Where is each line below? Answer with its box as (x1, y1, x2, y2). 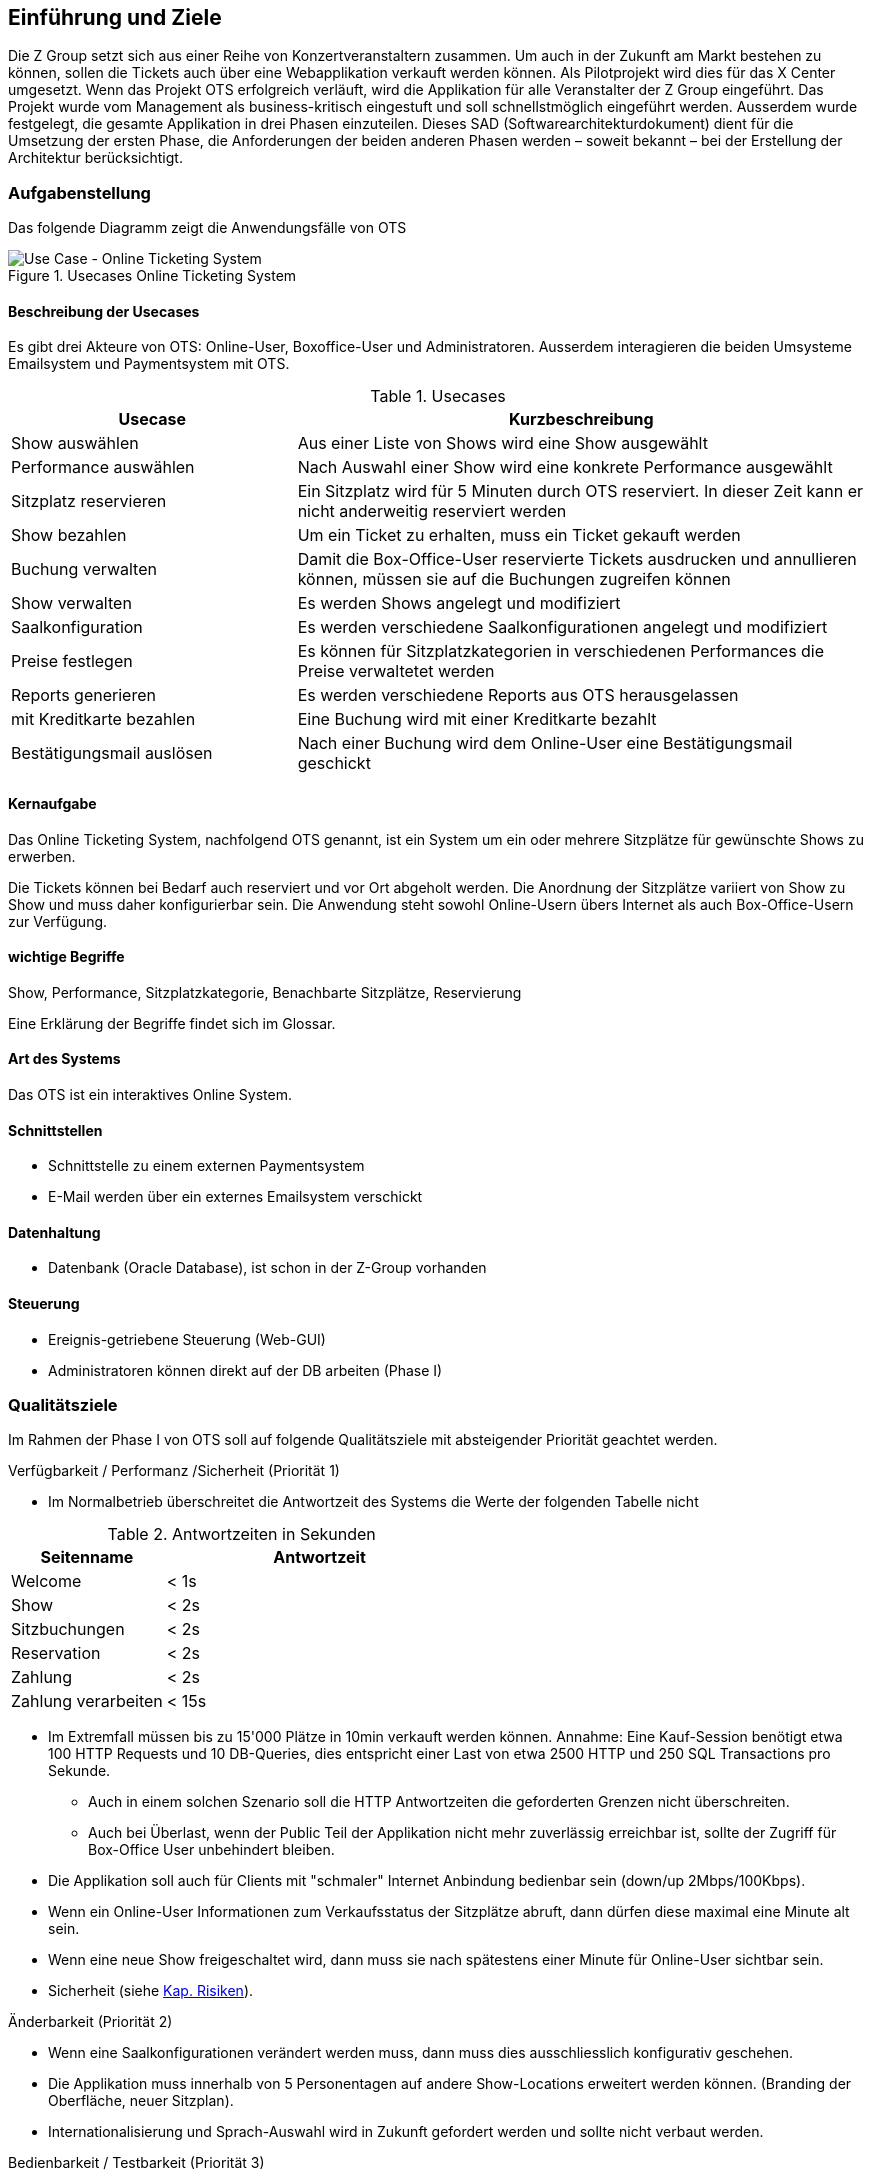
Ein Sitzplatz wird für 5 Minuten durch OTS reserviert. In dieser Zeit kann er (297, 481, 864, 502)
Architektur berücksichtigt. (8, 149, 183, 167)
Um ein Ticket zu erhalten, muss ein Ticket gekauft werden (297, 525, 741, 546)
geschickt (297, 753, 371, 774)
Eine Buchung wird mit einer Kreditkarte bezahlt (297, 709, 657, 730)
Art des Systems (8, 1050, 121, 1068)
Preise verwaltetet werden (297, 661, 495, 682)
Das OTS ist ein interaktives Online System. (8, 1086, 293, 1104)
